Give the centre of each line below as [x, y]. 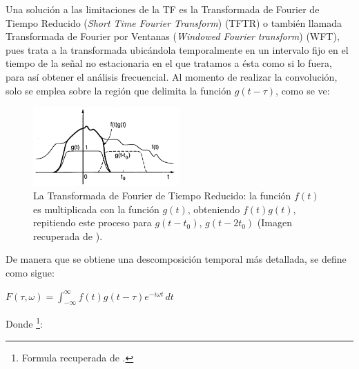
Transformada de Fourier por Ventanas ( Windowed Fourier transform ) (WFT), [173, 36]
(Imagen [275, 222]
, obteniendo [214, 209]
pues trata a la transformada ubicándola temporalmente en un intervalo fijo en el [177, 49]
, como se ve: [303, 90]
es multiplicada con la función [96, 209]
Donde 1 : [24, 323]
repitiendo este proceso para [93, 222]
